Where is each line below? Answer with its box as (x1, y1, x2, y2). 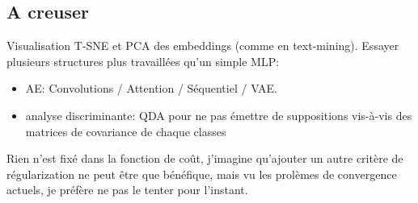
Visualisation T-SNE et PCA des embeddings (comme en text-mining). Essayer (6, 37, 399, 54)
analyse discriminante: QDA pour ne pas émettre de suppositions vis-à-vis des (25, 106, 412, 123)
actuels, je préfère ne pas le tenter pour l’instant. (6, 181, 248, 198)
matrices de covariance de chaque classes (25, 122, 226, 139)
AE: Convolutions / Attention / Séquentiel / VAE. (25, 80, 278, 97)
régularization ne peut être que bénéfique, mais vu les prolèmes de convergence (6, 165, 397, 182)
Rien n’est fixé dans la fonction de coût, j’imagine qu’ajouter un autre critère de (6, 150, 403, 167)
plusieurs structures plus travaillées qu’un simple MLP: (6, 52, 280, 69)
